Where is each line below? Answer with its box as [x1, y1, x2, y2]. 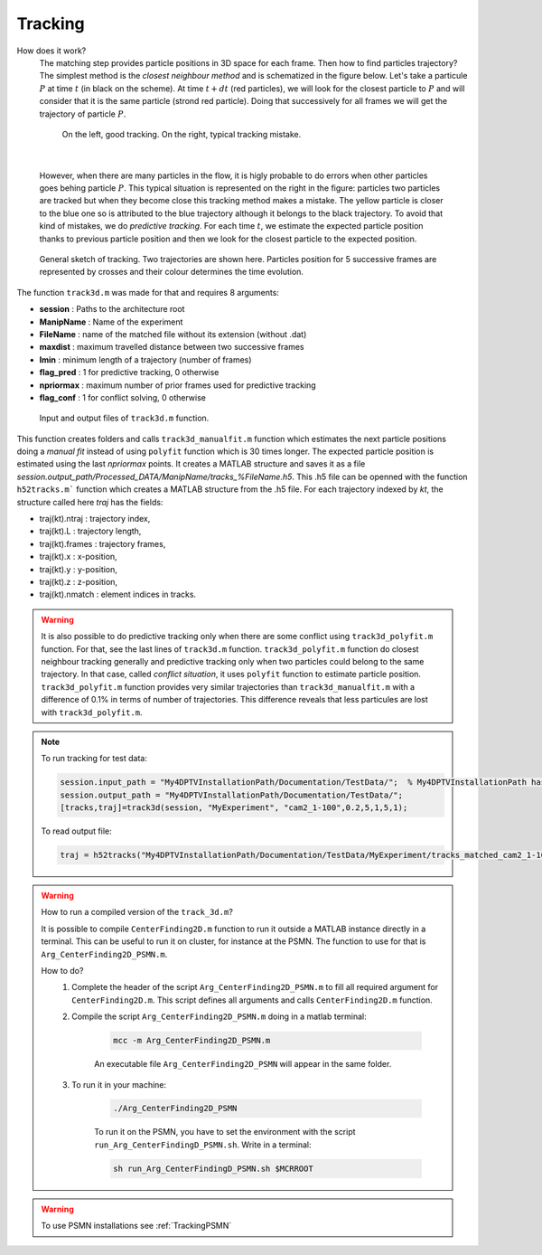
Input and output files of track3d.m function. [39, 412, 210, 424]
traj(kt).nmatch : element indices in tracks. [39, 589, 197, 600]
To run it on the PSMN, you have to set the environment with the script [94, 1127, 356, 1137]
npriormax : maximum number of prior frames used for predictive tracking [39, 380, 316, 391]
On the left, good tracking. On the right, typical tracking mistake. [61, 128, 302, 139]
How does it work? [16, 45, 87, 56]
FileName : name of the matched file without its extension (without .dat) [39, 328, 307, 339]
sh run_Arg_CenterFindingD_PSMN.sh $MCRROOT [113, 1163, 313, 1174]
